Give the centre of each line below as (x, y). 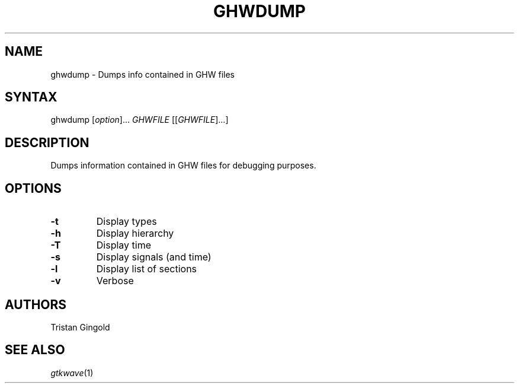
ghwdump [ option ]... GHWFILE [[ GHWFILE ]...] (140, 120)
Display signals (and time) (154, 257)
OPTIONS (33, 188)
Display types (126, 222)
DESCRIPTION (47, 142)
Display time (124, 245)
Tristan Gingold (80, 327)
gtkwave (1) (72, 373)
